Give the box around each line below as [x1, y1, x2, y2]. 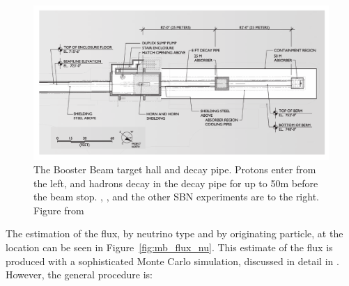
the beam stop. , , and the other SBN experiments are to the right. [33, 189, 319, 204]
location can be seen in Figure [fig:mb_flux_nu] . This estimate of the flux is [6, 240, 333, 255]
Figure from [33, 202, 84, 217]
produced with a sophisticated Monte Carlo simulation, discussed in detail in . [6, 253, 339, 268]
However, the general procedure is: [6, 267, 153, 282]
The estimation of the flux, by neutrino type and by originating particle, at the [6, 226, 343, 241]
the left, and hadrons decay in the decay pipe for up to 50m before [33, 175, 318, 190]
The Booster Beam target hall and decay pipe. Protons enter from [33, 162, 316, 177]
